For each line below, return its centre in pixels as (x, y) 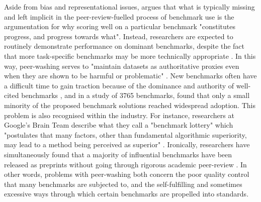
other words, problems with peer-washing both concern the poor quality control (127, 174)
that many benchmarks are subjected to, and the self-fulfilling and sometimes (123, 184)
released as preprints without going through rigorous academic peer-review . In (125, 164)
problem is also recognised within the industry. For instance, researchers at (119, 115)
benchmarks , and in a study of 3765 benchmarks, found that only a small (136, 95)
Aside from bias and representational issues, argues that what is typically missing (129, 7)
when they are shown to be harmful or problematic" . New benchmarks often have (130, 76)
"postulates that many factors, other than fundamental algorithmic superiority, (125, 134)
